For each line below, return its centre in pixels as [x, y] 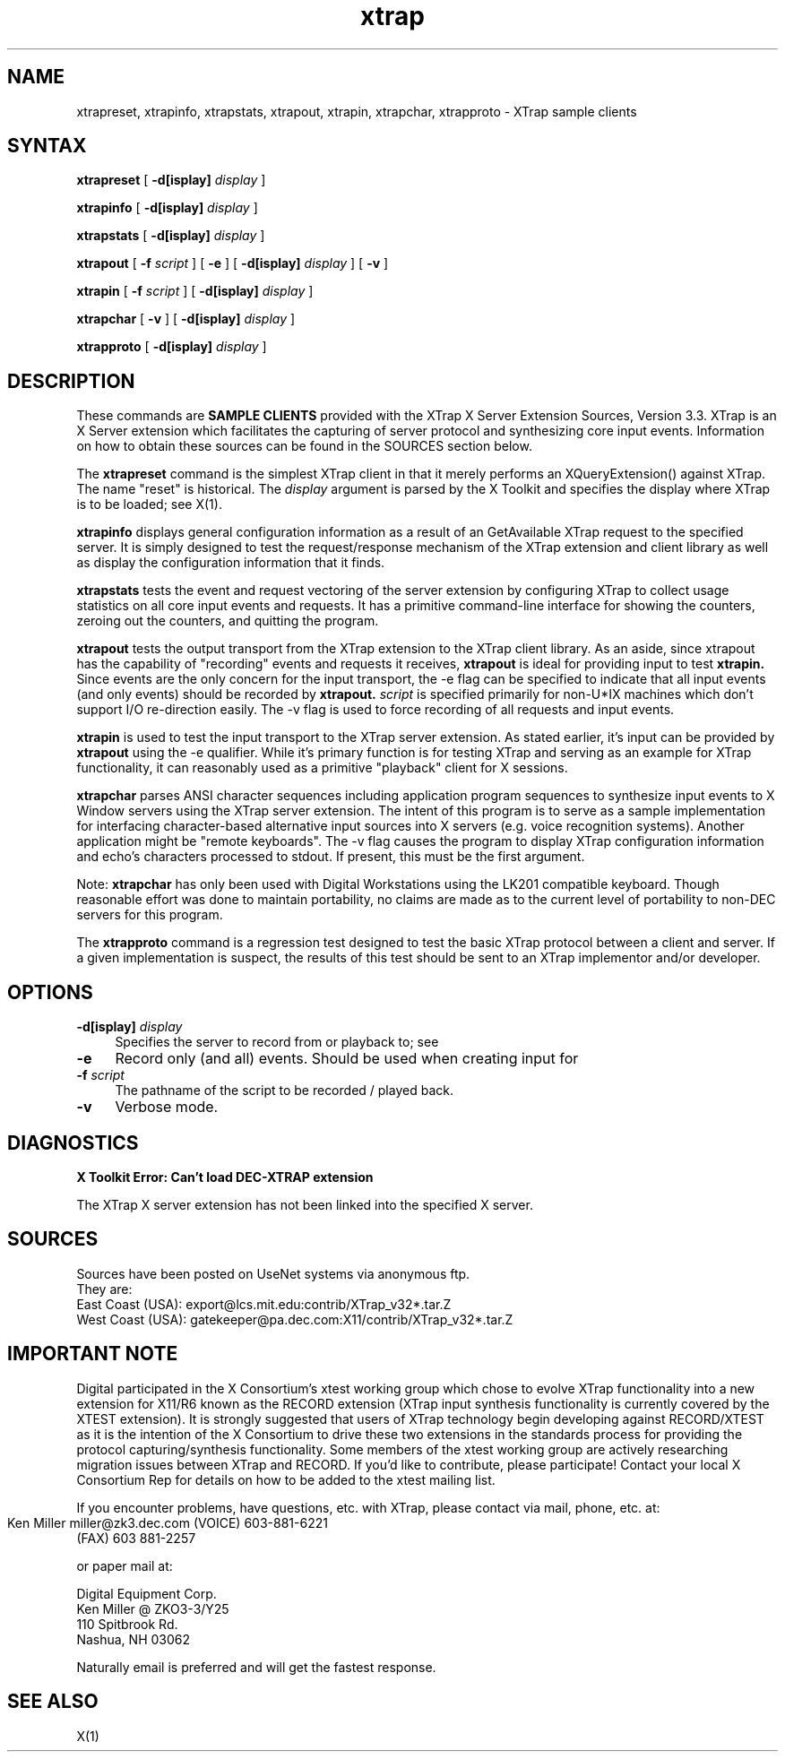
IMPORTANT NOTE [93, 1354]
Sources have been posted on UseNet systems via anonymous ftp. [273, 1273]
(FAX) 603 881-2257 [136, 1538]
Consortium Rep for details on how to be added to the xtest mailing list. [286, 1479]
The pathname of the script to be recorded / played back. [284, 1091]
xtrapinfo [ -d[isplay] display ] [167, 208]
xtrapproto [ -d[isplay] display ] [172, 347]
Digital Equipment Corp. [147, 1593]
